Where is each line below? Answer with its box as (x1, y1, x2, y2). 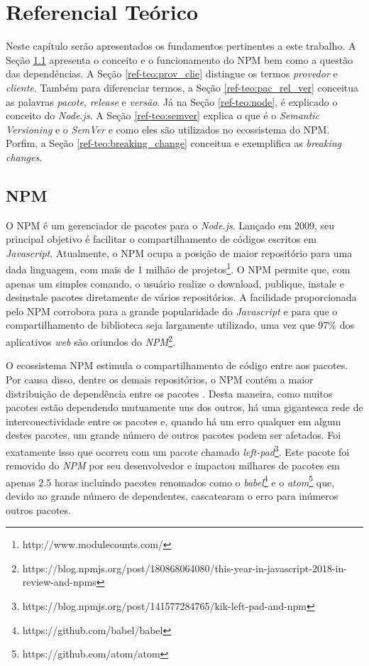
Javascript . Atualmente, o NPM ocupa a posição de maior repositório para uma (6, 245, 353, 260)
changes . (6, 149, 43, 164)
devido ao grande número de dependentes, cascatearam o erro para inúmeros (6, 488, 338, 503)
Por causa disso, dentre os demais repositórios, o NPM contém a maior (6, 371, 314, 386)
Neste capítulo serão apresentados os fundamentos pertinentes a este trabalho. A (6, 38, 356, 53)
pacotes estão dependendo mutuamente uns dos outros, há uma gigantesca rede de (6, 400, 363, 415)
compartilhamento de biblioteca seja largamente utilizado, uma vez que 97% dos (6, 317, 354, 332)
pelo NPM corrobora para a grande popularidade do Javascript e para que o (6, 303, 338, 318)
